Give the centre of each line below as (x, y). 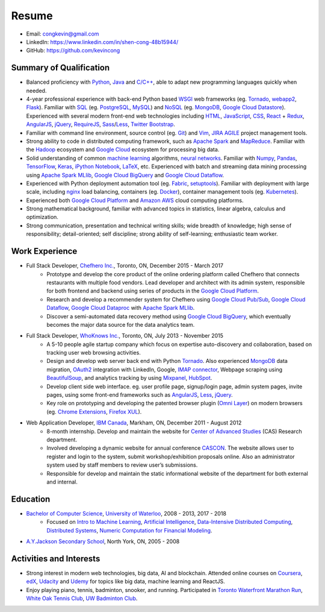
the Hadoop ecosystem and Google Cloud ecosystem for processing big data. (123, 150)
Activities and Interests (56, 559)
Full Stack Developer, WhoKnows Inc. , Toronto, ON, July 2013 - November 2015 (125, 336)
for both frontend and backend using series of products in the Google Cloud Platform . (153, 291)
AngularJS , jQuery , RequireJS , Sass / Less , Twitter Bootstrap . (101, 124)
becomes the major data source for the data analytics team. (121, 324)
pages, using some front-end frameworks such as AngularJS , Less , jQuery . (140, 395)
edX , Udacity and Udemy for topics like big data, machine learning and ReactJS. (125, 581)
